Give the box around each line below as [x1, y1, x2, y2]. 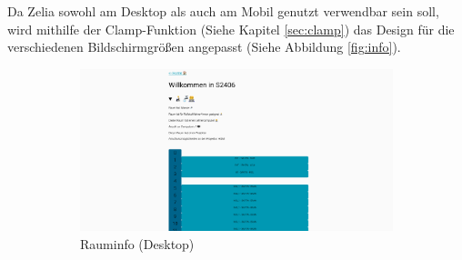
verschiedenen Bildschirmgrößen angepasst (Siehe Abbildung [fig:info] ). [7, 37, 401, 56]
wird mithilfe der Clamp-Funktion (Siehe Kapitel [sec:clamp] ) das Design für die [7, 19, 455, 38]
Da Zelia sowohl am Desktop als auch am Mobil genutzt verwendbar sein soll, [7, 2, 439, 20]
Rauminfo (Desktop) [80, 234, 195, 253]
